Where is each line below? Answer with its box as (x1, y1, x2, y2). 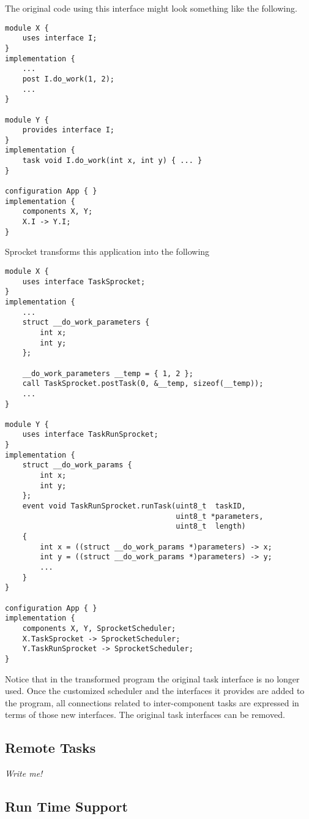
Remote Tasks (5, 738, 96, 757)
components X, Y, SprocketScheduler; (22, 624, 176, 633)
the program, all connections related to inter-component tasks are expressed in (5, 696, 299, 709)
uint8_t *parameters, (176, 511, 264, 521)
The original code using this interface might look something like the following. (5, 2, 297, 14)
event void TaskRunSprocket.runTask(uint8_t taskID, (22, 502, 246, 511)
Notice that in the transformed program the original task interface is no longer (5, 672, 300, 685)
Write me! (5, 767, 43, 780)
